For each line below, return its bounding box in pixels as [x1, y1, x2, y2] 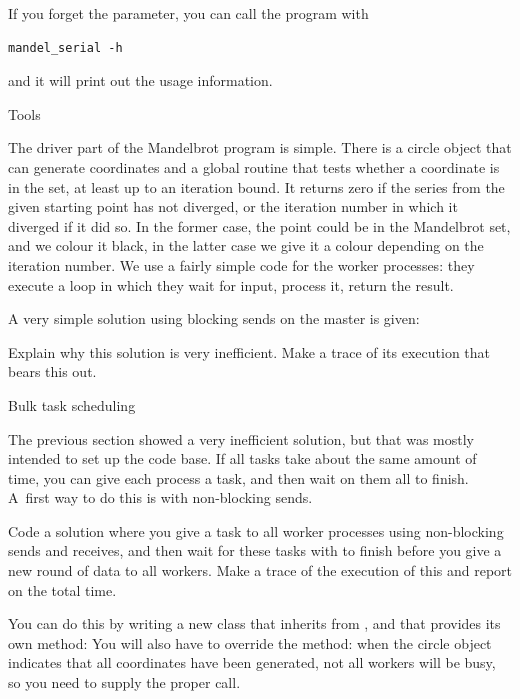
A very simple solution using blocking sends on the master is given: [8, 308, 420, 329]
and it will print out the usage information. [8, 70, 273, 91]
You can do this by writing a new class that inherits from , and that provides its [8, 613, 501, 634]
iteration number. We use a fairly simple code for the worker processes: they [8, 254, 475, 275]
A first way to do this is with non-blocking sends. [8, 487, 313, 508]
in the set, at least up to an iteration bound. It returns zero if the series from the [8, 176, 505, 197]
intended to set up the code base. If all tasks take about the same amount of [8, 448, 477, 469]
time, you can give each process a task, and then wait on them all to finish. [8, 467, 469, 488]
